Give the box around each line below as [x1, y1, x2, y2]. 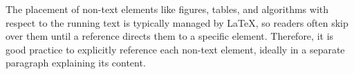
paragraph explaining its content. [6, 56, 146, 70]
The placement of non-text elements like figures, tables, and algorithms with [6, 2, 329, 16]
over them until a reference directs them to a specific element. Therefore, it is [6, 29, 334, 43]
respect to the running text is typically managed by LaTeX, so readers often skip [6, 15, 348, 29]
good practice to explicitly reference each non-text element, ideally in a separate [6, 42, 345, 56]
